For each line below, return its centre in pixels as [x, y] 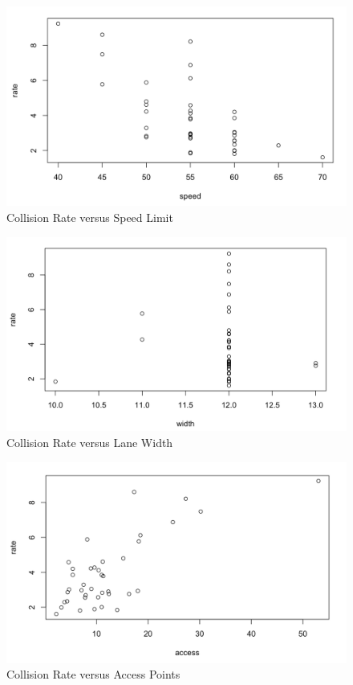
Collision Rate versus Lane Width [90, 443]
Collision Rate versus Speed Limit [90, 217]
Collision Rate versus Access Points [93, 674]
